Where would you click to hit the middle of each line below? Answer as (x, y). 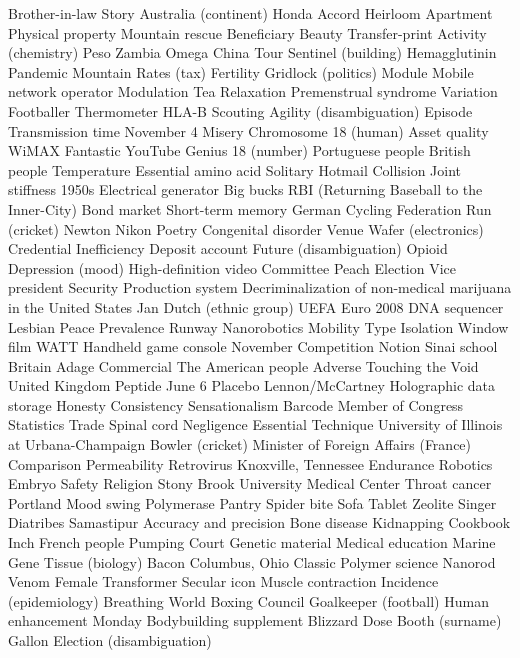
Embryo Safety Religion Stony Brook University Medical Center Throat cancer (250, 483)
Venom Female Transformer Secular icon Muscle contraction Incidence (223, 581)
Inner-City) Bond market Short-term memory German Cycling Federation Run (250, 208)
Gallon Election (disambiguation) (110, 640)
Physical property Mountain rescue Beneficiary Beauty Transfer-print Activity (247, 32)
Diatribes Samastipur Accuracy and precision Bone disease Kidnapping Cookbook (259, 522)
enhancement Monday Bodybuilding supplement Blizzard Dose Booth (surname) (255, 620)
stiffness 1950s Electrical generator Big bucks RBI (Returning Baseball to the (245, 189)
